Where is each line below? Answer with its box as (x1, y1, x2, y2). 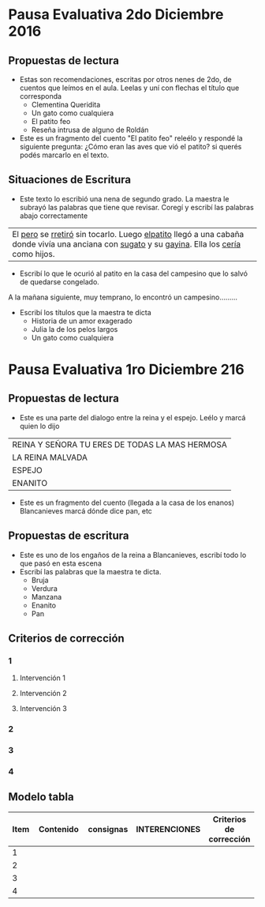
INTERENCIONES (136, 823, 201, 834)
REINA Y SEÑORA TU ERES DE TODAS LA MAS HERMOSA (12, 438, 227, 450)
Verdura (31, 583, 58, 593)
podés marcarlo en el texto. (19, 150, 110, 160)
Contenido (38, 823, 79, 834)
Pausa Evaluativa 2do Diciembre (8, 6, 224, 24)
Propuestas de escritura (8, 529, 129, 543)
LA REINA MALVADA (12, 452, 88, 463)
